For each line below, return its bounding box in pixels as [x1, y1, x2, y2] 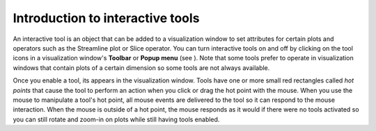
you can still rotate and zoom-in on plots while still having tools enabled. [13, 115, 220, 123]
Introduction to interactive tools [13, 10, 200, 26]
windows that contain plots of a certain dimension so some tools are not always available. [13, 63, 270, 72]
